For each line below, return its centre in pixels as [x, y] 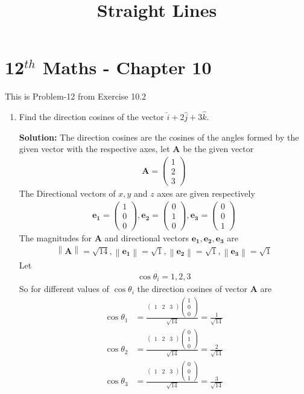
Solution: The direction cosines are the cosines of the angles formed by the [159, 137]
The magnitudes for [55, 237]
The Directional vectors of [67, 193]
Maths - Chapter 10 [127, 67]
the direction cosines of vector [192, 289]
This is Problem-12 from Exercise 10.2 [76, 96]
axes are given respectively [206, 193]
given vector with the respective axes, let [94, 149]
